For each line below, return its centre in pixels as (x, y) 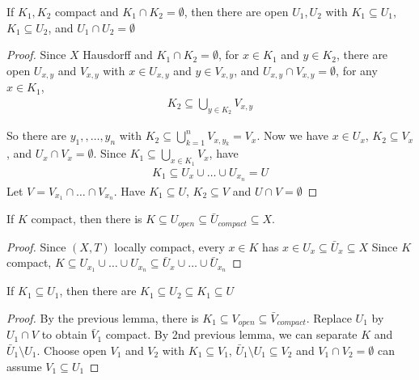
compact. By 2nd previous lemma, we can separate (231, 334)
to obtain (64, 334)
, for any (357, 70)
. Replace (329, 317)
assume (24, 366)
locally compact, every (169, 246)
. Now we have (293, 135)
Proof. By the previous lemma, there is (103, 317)
